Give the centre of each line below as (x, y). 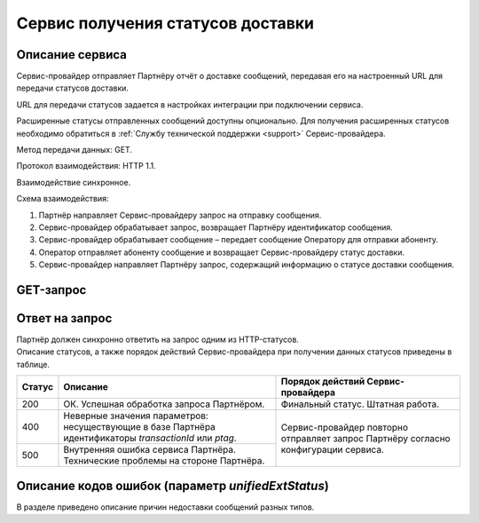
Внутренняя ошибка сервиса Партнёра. (150, 450)
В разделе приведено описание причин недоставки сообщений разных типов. (165, 507)
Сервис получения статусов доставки (165, 23)
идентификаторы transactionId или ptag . (150, 438)
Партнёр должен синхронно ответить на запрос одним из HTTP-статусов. (157, 340)
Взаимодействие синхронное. (74, 182)
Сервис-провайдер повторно (344, 427)
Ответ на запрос (64, 318)
